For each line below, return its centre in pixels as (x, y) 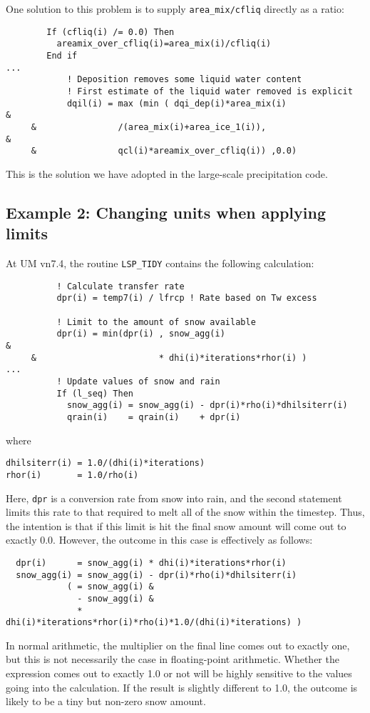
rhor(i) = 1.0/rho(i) (72, 475)
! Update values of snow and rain (138, 381)
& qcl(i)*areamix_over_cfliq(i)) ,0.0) (164, 151)
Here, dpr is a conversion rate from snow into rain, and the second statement (174, 498)
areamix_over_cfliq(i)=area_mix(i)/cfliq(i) (164, 44)
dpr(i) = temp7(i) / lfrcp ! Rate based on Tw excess (187, 298)
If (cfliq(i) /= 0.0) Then (111, 32)
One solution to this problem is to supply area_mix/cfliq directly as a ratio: (175, 9)
